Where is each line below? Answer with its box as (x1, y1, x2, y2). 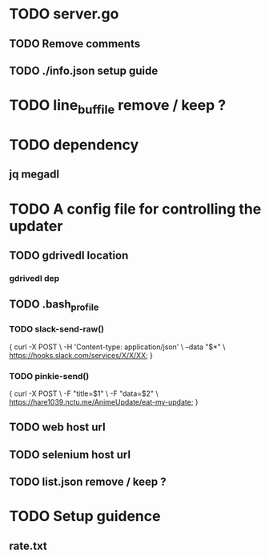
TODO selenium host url (9, 447, 131, 462)
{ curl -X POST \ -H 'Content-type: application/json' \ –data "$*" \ (9, 342, 226, 352)
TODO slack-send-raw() (9, 324, 105, 335)
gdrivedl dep (9, 272, 60, 283)
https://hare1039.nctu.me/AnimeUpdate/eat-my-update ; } (9, 397, 199, 406)
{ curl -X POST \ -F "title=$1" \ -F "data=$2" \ (9, 389, 159, 398)
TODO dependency (9, 136, 139, 153)
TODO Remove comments (9, 37, 141, 51)
